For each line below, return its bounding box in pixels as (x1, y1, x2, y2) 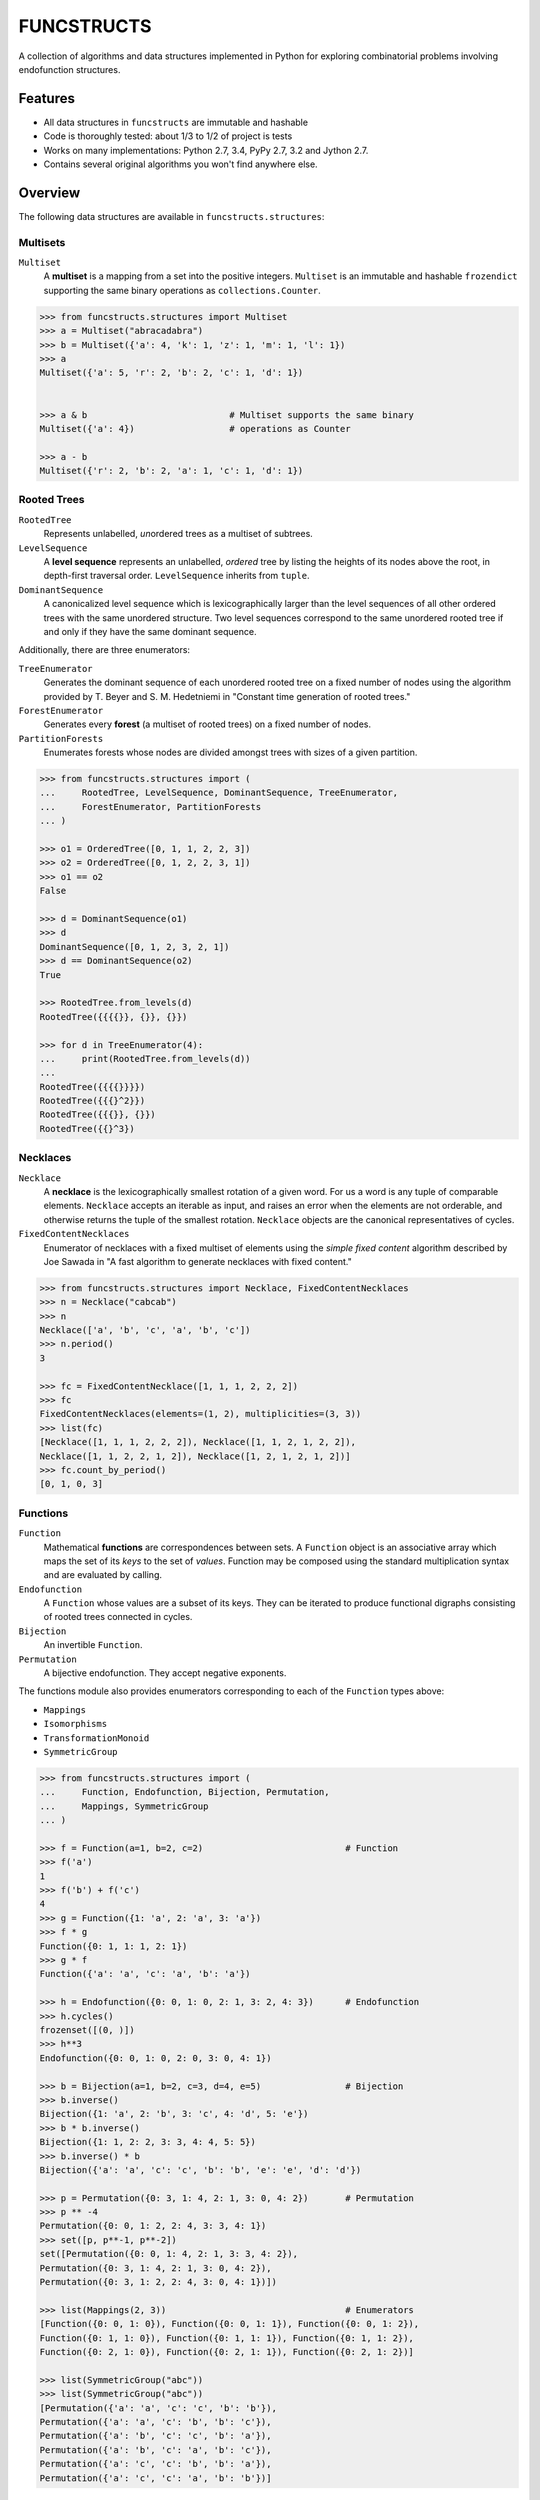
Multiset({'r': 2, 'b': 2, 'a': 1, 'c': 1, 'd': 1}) (39, 465, 304, 477)
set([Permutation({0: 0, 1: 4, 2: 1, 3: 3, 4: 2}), (39, 2248, 299, 2260)
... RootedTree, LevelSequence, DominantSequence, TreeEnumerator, (39, 787, 399, 799)
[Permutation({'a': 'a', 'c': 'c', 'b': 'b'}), (39, 2402, 277, 2414)
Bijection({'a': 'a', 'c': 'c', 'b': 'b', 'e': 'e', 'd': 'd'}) (39, 2164, 362, 2175)
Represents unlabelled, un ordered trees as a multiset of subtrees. (43, 528, 314, 540)
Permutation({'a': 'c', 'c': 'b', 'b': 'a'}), (39, 2458, 272, 2470)
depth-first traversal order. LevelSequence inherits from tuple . (43, 570, 310, 582)
